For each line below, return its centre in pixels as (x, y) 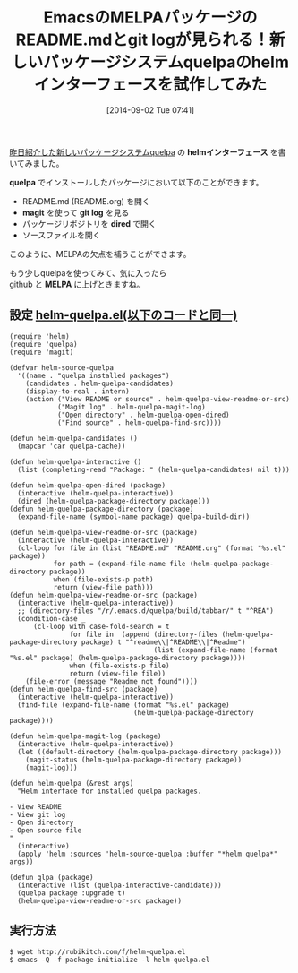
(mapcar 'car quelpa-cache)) (72, 446)
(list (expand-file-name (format (216, 650)
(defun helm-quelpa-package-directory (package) (102, 509)
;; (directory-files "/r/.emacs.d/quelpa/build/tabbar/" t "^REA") (146, 611)
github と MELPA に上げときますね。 (77, 284)
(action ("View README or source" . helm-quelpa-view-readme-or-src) (158, 399)
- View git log (38, 814)
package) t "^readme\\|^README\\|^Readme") (163, 642)
